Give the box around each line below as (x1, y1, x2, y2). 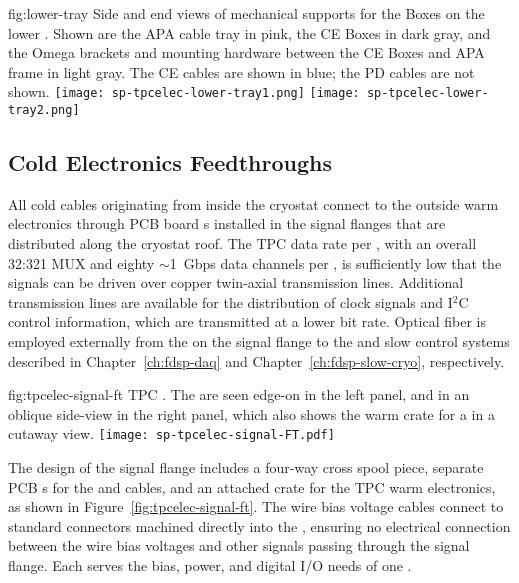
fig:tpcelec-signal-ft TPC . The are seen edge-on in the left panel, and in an (8, 384, 470, 405)
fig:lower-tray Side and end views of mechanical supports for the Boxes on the (8, 3, 485, 23)
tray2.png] (8, 103, 80, 118)
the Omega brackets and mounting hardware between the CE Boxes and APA (8, 42, 485, 63)
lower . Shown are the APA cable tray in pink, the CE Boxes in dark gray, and (8, 22, 491, 43)
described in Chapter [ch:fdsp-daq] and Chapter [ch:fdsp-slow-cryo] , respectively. (8, 350, 505, 371)
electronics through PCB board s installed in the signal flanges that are (8, 213, 446, 234)
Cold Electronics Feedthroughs (8, 147, 332, 178)
